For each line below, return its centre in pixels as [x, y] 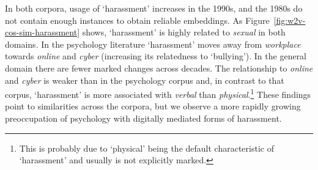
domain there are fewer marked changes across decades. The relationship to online [159, 68]
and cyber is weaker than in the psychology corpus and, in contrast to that [145, 80]
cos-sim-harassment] [43, 32]
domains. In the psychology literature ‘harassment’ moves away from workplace [153, 44]
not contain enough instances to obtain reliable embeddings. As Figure [137, 20]
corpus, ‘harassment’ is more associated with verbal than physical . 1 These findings [158, 93]
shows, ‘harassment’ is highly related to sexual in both [184, 32]
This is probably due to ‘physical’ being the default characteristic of [146, 148]
